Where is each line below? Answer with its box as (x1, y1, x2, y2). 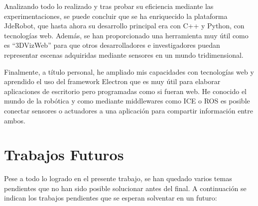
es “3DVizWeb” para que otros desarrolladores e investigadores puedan (4, 40, 220, 50)
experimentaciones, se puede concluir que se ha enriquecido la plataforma (4, 10, 228, 21)
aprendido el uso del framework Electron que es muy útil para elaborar (4, 76, 221, 87)
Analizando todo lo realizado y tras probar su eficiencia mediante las (4, 1, 214, 11)
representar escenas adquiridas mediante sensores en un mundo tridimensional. (4, 49, 244, 60)
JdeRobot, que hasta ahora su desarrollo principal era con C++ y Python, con (4, 20, 245, 31)
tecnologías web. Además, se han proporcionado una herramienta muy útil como (4, 30, 249, 40)
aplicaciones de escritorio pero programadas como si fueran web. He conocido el (4, 86, 247, 96)
